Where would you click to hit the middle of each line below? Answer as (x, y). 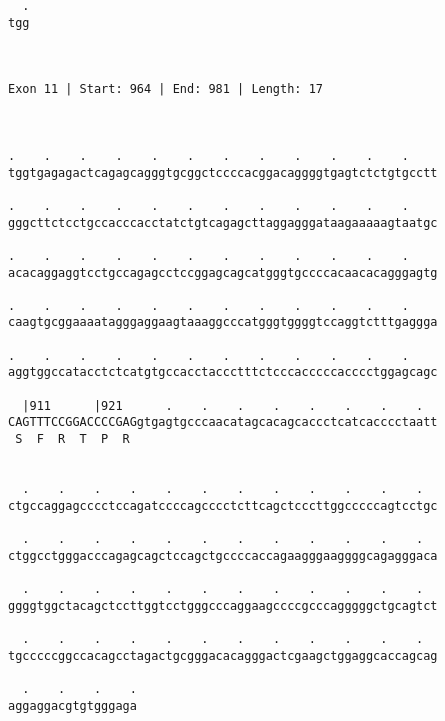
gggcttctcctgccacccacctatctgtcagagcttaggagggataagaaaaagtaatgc (223, 222)
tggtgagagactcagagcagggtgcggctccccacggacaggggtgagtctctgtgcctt (223, 172)
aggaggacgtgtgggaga (72, 705)
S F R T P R (72, 439)
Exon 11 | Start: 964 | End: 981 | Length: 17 (165, 89)
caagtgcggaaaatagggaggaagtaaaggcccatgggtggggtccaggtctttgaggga (223, 322)
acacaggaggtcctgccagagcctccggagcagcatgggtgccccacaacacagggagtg (223, 272)
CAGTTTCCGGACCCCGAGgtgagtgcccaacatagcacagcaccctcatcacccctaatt (223, 422)
